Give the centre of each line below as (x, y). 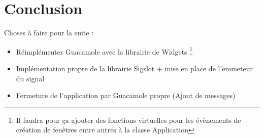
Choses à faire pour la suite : (49, 33)
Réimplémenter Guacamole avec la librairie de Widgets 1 (104, 51)
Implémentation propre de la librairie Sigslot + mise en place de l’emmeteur (135, 68)
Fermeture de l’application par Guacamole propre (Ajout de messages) (126, 95)
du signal (30, 78)
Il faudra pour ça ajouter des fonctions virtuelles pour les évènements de (128, 120)
